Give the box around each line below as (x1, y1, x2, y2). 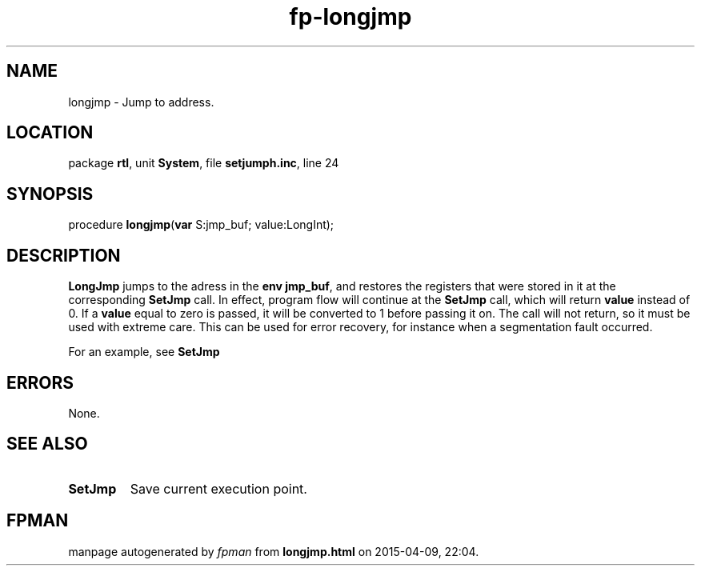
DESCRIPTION (6, 245, 121, 266)
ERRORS (6, 372, 74, 393)
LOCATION (6, 122, 94, 143)
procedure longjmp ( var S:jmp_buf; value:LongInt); (68, 218, 334, 232)
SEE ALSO (6, 434, 88, 454)
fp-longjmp (289, 3, 412, 30)
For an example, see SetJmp (68, 345, 220, 359)
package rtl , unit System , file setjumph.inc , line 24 (68, 156, 339, 170)
